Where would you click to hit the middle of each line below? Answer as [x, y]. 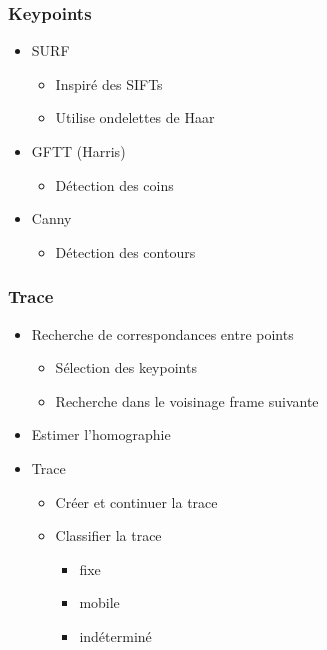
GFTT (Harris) [78, 151]
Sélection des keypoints [126, 367]
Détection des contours [125, 251]
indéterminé [115, 635]
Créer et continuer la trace [136, 501]
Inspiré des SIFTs [109, 83]
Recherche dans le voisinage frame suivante [187, 400]
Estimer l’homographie [101, 434]
